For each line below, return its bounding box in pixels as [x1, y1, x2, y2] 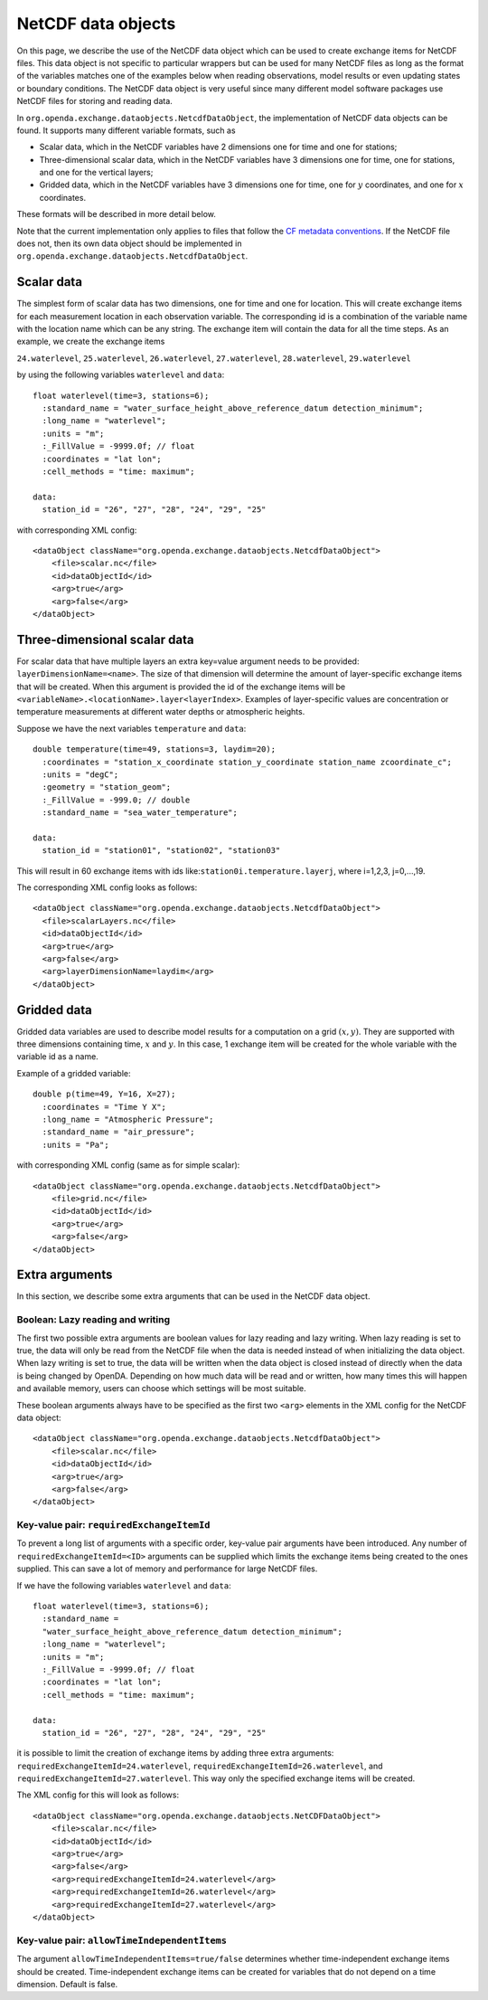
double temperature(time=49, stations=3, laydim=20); [33, 744, 276, 754]
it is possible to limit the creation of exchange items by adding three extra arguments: [16, 1748, 334, 1758]
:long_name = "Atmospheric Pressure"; [42, 1114, 214, 1125]
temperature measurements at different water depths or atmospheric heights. [16, 706, 305, 717]
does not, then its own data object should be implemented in [16, 238, 242, 249]
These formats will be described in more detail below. [16, 209, 217, 220]
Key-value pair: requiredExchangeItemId [16, 1519, 211, 1531]
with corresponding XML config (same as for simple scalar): [16, 1160, 240, 1171]
